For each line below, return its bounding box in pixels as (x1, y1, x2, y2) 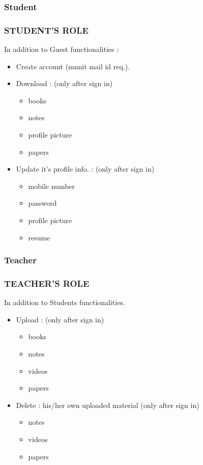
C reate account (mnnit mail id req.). (16, 61, 130, 71)
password (28, 198, 57, 208)
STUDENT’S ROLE (4, 23, 89, 36)
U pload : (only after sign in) (16, 314, 104, 324)
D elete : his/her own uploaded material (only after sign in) (16, 399, 199, 410)
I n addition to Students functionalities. (4, 297, 125, 308)
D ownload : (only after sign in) (16, 78, 113, 89)
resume (28, 232, 50, 242)
